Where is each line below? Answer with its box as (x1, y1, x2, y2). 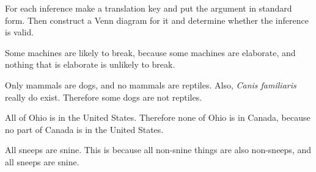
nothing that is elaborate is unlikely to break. (5, 58, 175, 71)
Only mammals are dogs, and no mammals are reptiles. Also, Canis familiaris (5, 78, 296, 91)
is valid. (5, 26, 34, 38)
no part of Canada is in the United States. (5, 123, 164, 135)
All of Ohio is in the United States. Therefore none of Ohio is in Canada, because (5, 111, 310, 124)
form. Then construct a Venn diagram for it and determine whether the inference (5, 13, 309, 26)
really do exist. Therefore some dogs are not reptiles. (5, 90, 202, 103)
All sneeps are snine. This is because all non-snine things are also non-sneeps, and (5, 143, 312, 156)
